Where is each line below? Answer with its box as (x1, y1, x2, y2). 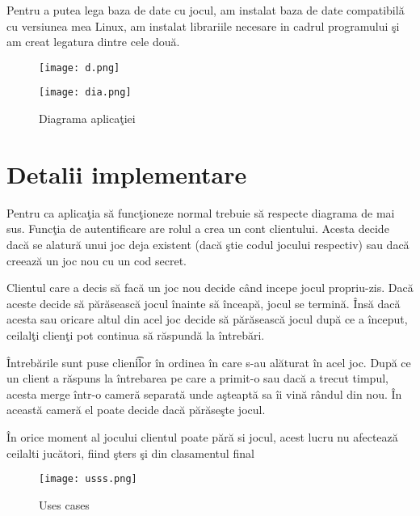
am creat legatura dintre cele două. (6, 33, 180, 50)
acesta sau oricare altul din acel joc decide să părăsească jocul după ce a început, (6, 311, 408, 328)
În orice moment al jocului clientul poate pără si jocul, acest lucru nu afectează (6, 428, 398, 445)
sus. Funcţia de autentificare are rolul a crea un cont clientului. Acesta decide (6, 220, 389, 237)
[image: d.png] (39, 61, 120, 74)
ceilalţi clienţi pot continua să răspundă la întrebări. (6, 326, 265, 343)
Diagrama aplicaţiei (39, 110, 136, 127)
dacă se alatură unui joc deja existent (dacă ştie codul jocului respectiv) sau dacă (6, 236, 409, 252)
